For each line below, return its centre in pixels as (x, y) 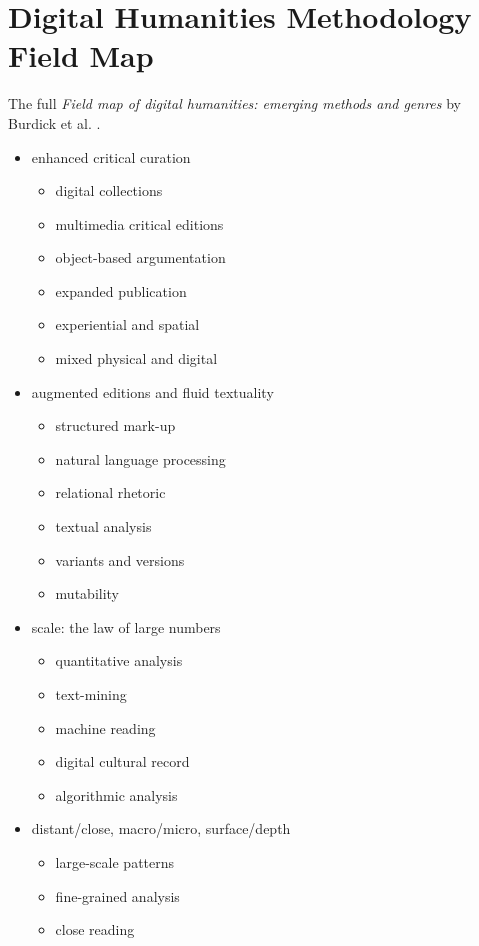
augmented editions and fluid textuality (152, 391)
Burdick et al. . (54, 122)
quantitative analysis (119, 660)
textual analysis (103, 526)
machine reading (105, 727)
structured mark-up (115, 425)
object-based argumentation (140, 257)
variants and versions (120, 559)
